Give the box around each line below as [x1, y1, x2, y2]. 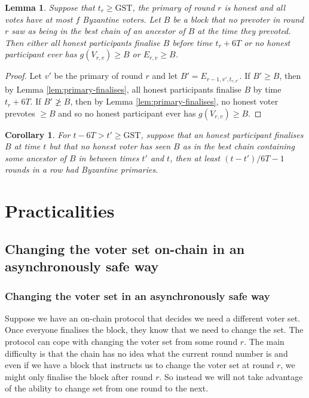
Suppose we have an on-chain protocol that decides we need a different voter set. [5, 311, 301, 324]
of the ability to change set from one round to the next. [5, 382, 209, 394]
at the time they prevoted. [197, 25, 291, 37]
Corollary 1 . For [5, 128, 71, 140]
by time [253, 83, 282, 96]
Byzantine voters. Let [82, 13, 161, 25]
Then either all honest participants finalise [5, 36, 160, 48]
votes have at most [5, 13, 73, 25]
